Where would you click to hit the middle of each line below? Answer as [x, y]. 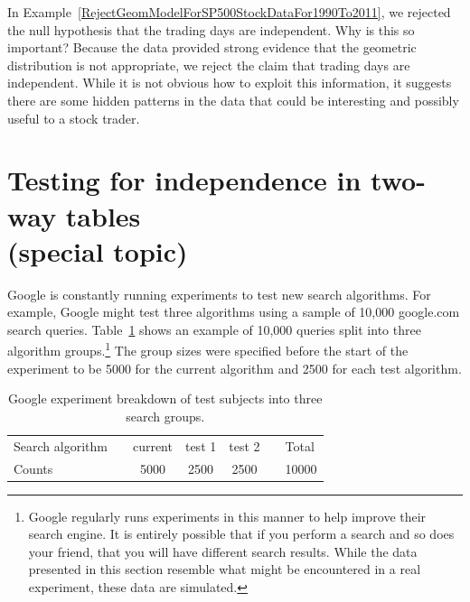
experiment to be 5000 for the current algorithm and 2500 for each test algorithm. [235, 368]
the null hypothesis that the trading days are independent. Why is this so [211, 29]
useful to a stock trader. [74, 118]
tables [103, 215]
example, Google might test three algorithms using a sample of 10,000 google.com [234, 312]
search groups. [165, 416]
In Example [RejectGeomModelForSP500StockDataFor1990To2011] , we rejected [229, 12]
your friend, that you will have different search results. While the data [223, 551]
